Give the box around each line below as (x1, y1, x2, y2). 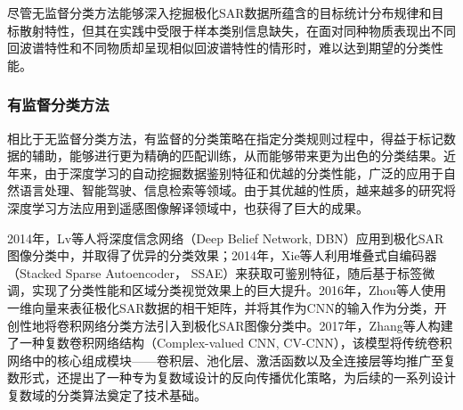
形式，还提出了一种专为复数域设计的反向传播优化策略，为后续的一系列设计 (19, 368, 456, 387)
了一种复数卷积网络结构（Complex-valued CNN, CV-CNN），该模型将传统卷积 (7, 333, 452, 352)
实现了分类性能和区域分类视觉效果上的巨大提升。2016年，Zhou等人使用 (31, 281, 447, 299)
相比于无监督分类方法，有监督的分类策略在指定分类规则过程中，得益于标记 (7, 128, 443, 147)
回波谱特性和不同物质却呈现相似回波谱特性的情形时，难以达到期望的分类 (7, 38, 431, 57)
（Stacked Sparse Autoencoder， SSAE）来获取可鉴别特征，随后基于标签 (7, 263, 423, 282)
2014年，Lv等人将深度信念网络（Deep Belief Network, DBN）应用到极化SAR (7, 228, 444, 247)
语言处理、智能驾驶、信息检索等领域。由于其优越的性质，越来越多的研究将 (19, 181, 456, 200)
